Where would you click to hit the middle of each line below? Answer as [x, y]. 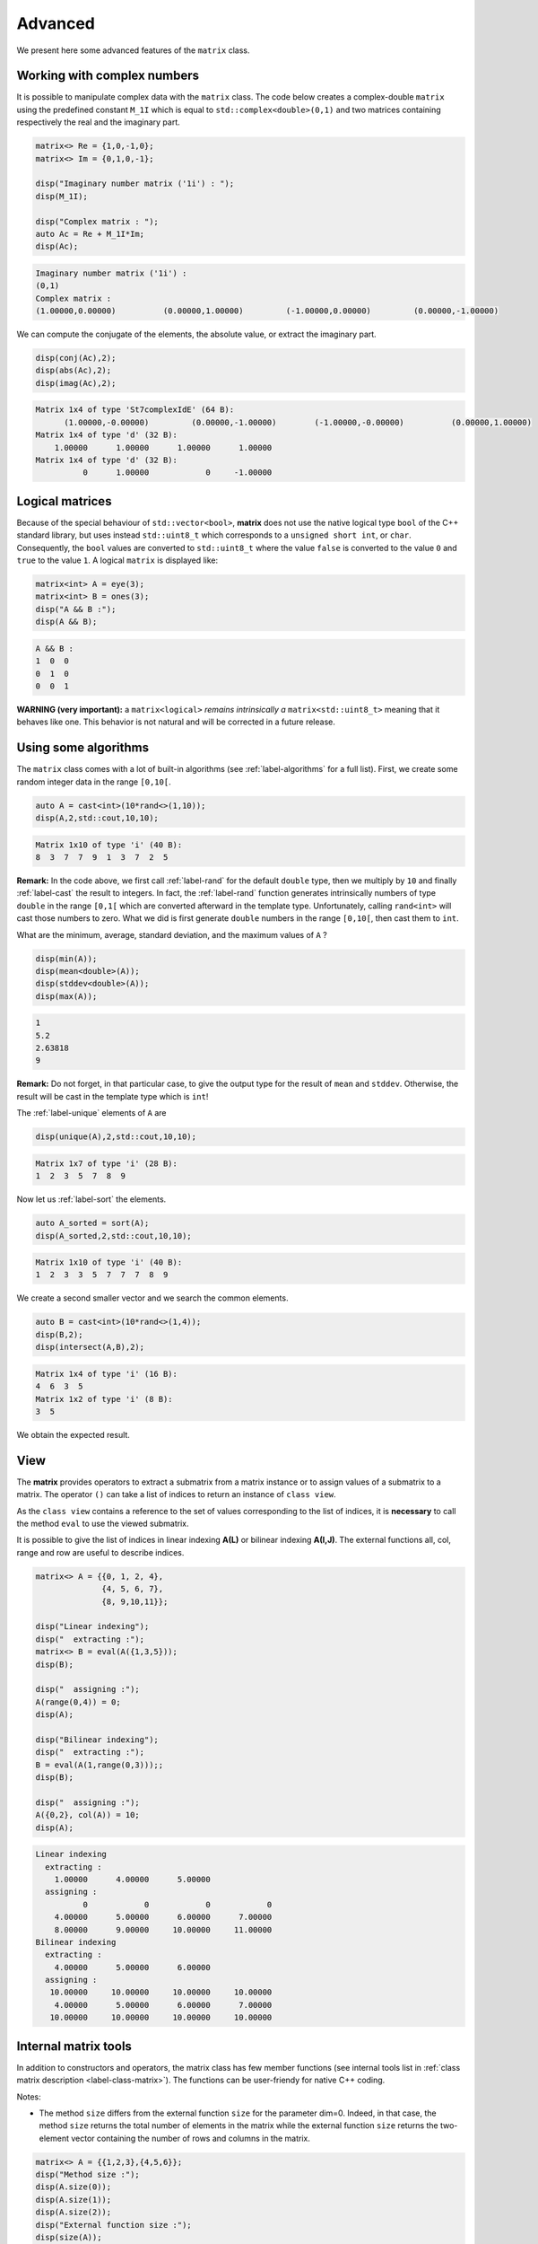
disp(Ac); [57, 246]
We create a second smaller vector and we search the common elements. [152, 1298]
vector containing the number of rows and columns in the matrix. [191, 2138]
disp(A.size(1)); [74, 2200]
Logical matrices [64, 501]
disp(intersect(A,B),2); [90, 1347]
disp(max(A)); [66, 996]
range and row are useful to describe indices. [100, 1552]
